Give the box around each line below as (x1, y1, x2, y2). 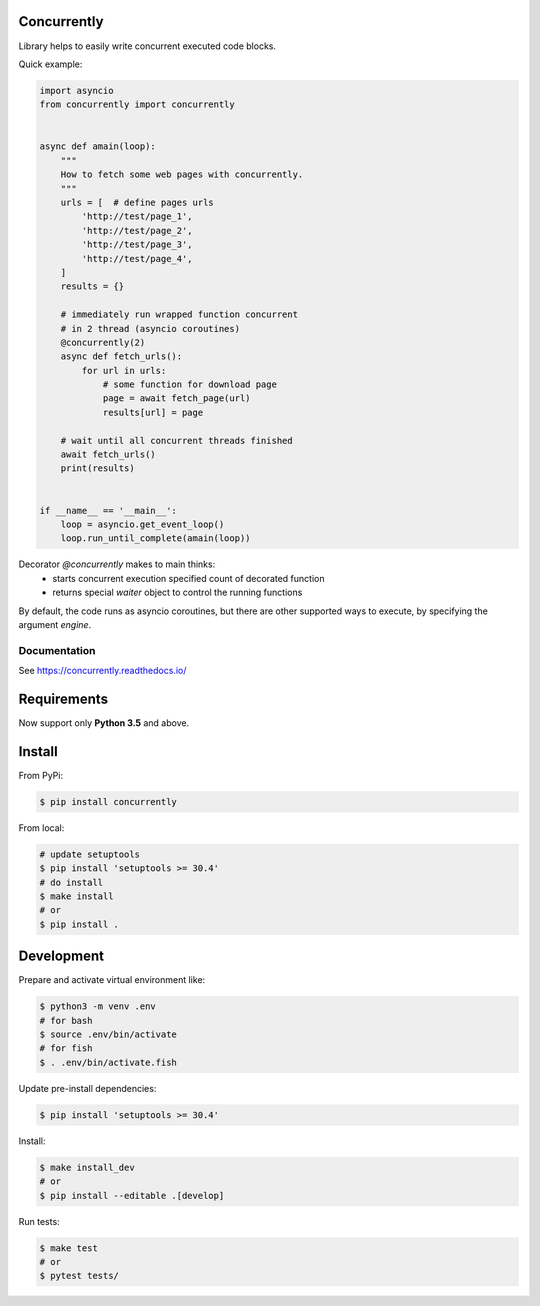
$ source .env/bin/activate (39, 1029, 177, 1040)
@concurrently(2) (60, 336, 146, 348)
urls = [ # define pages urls (60, 197, 214, 209)
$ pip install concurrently (39, 796, 177, 807)
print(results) (60, 463, 135, 474)
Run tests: (18, 1215, 60, 1227)
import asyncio (39, 85, 114, 96)
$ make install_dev (39, 1161, 135, 1173)
